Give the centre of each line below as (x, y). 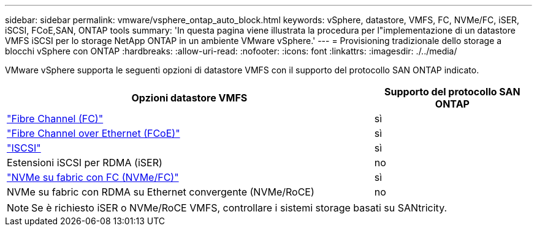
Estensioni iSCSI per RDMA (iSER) (85, 163)
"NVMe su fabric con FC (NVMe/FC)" (93, 177)
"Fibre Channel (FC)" (55, 119)
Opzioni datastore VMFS (189, 98)
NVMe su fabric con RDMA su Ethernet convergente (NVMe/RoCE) (161, 192)
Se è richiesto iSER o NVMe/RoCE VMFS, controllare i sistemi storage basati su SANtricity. (239, 208)
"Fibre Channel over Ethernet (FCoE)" (93, 133)
